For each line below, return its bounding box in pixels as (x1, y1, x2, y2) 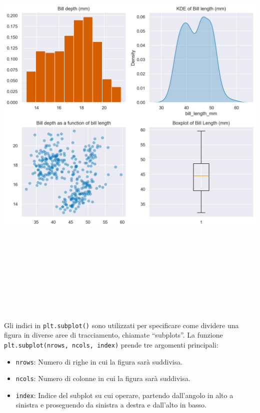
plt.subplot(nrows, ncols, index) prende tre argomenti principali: (4, 339, 218, 350)
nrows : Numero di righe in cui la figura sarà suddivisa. (15, 356, 183, 367)
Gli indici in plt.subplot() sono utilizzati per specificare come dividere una (4, 320, 239, 330)
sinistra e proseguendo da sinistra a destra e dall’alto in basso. (15, 400, 206, 410)
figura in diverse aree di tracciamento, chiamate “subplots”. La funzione (4, 330, 223, 340)
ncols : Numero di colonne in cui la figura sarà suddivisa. (15, 373, 190, 384)
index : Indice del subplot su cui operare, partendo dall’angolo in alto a (15, 390, 233, 400)
